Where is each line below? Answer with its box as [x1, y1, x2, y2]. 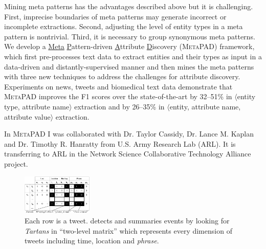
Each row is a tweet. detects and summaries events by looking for [25, 215, 230, 226]
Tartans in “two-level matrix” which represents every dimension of [25, 225, 232, 236]
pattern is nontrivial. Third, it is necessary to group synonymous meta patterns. [4, 31, 255, 41]
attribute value [4, 111, 51, 122]
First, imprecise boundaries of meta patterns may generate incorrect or [4, 11, 227, 21]
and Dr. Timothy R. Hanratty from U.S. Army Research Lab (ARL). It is [4, 138, 236, 149]
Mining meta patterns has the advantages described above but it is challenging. [4, 1, 253, 11]
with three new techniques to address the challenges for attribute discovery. [4, 71, 240, 82]
